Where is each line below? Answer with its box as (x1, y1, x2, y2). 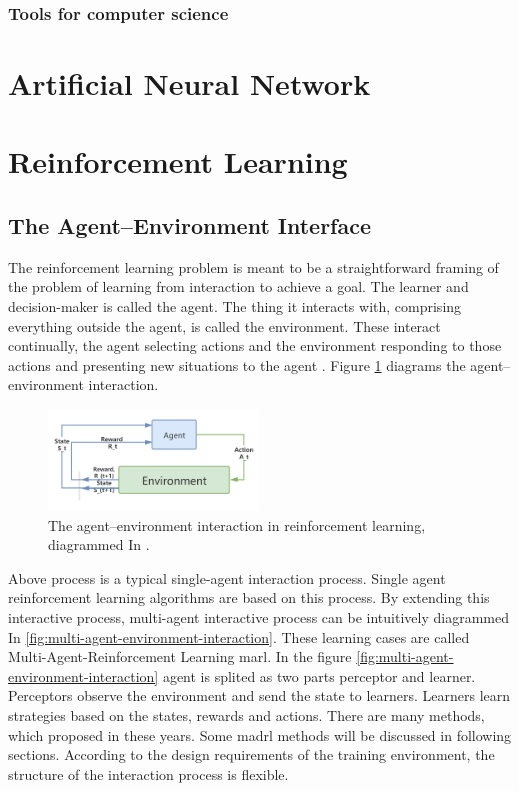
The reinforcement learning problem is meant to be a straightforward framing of (8, 256, 499, 277)
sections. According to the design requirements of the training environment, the (8, 744, 495, 765)
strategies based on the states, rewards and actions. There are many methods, (8, 704, 485, 725)
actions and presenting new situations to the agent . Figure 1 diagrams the (8, 354, 466, 375)
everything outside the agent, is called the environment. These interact (8, 315, 441, 336)
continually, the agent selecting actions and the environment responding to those (8, 335, 502, 356)
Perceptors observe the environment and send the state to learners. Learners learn (8, 685, 511, 706)
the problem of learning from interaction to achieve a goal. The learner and (8, 276, 469, 297)
